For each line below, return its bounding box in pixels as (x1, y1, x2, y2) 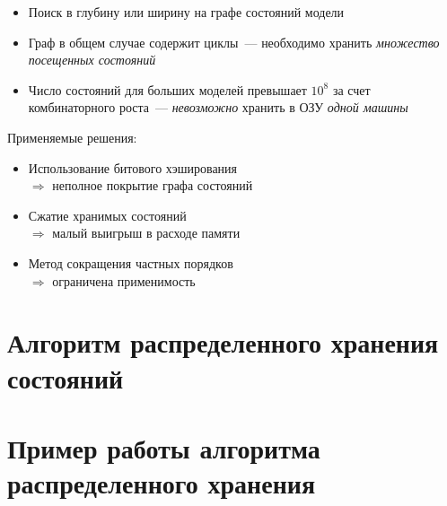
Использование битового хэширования (28, 158, 238, 177)
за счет (332, 80, 371, 99)
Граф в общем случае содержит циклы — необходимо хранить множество (28, 32, 440, 51)
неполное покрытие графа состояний (52, 176, 253, 195)
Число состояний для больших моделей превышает (28, 80, 307, 99)
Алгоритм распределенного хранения (7, 324, 439, 361)
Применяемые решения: (7, 127, 137, 146)
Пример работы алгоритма (7, 429, 320, 466)
